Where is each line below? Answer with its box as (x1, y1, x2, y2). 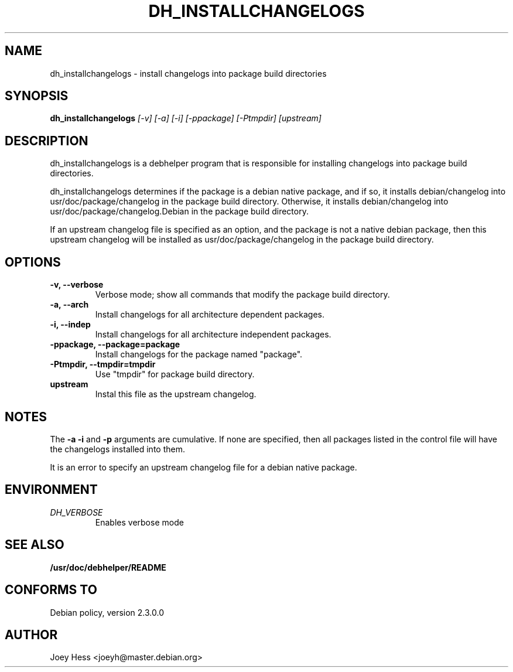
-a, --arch (50, 299, 89, 310)
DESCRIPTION (5, 133, 88, 148)
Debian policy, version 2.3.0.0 (50, 607, 164, 618)
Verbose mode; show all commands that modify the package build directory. (95, 289, 390, 300)
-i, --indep (50, 319, 91, 330)
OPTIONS (5, 254, 61, 270)
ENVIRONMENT (5, 482, 98, 497)
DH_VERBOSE (50, 507, 103, 517)
